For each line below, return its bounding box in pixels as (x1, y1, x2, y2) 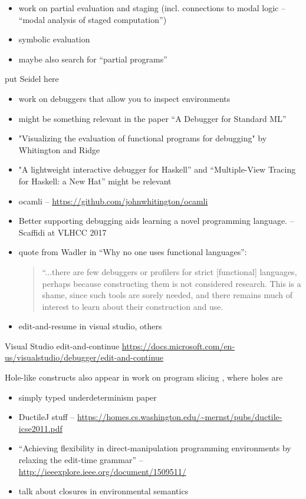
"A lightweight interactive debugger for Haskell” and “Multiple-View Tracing (18, 163, 296, 176)
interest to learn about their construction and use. (42, 300, 223, 312)
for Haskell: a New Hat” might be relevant (18, 174, 172, 187)
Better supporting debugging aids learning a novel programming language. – (18, 214, 294, 227)
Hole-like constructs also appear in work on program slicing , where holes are (5, 371, 283, 384)
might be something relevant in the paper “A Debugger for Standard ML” (18, 112, 287, 124)
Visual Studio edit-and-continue (5, 339, 120, 352)
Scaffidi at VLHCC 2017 (18, 226, 107, 238)
